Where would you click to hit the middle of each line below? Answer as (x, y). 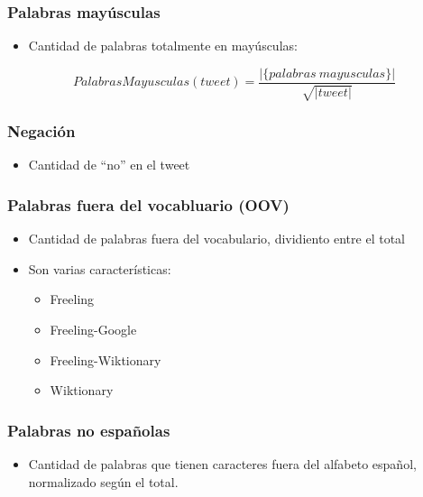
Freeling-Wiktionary (106, 359)
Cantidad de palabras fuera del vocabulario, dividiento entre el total (216, 239)
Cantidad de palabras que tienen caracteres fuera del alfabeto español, (222, 464)
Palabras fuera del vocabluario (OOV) (148, 205)
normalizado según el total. (103, 481)
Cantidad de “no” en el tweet (109, 165)
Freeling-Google (93, 330)
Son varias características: (100, 268)
